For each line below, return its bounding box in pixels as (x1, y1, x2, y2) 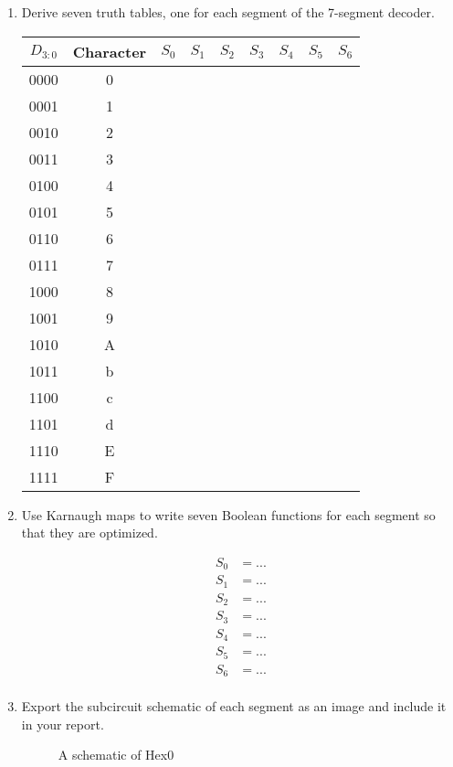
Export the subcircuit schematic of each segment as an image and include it (21, 697, 447, 716)
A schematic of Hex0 (58, 745, 174, 764)
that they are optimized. (21, 523, 158, 542)
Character (72, 40, 147, 62)
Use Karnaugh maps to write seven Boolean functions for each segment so (21, 505, 436, 524)
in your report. (21, 714, 104, 733)
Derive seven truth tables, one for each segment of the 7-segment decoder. (21, 3, 435, 21)
